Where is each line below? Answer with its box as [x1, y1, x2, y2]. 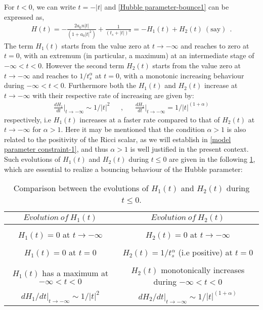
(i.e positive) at [178, 246, 233, 258]
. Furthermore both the [64, 80, 136, 91]
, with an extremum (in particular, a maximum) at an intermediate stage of [19, 50, 254, 61]
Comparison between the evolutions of [13, 182, 149, 194]
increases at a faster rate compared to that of [79, 114, 220, 124]
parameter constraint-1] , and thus [4, 144, 108, 154]
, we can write [32, 2, 76, 12]
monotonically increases [161, 264, 245, 276]
